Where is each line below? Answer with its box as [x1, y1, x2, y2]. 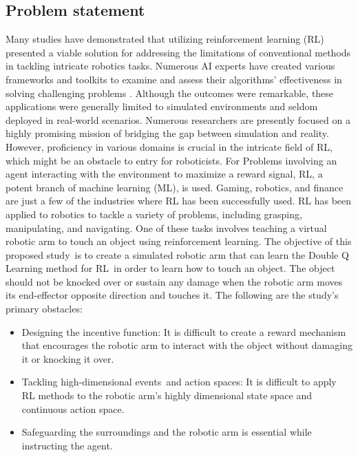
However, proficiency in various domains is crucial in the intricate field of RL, [6, 139, 333, 153]
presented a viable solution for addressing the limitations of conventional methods [6, 45, 351, 59]
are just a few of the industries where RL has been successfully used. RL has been [6, 193, 352, 208]
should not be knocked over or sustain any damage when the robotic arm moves [6, 274, 343, 288]
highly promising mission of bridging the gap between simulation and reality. [6, 126, 329, 140]
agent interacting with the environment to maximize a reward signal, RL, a [6, 167, 323, 181]
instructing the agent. [21, 438, 113, 452]
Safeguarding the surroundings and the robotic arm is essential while [21, 425, 312, 439]
